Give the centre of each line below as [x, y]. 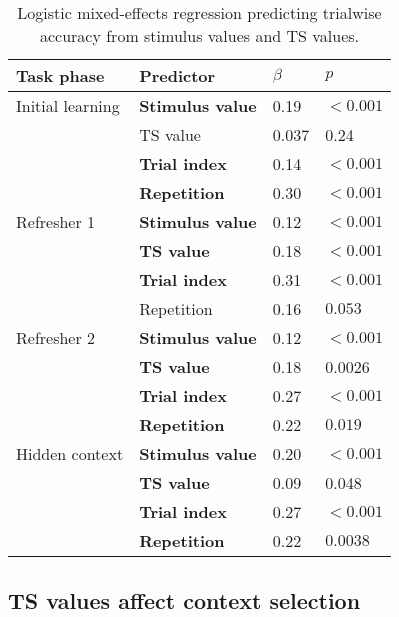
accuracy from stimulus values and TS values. [199, 35]
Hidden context [70, 453]
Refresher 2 [56, 337]
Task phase [60, 75]
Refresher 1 [56, 221]
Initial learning [68, 105]
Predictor [177, 75]
